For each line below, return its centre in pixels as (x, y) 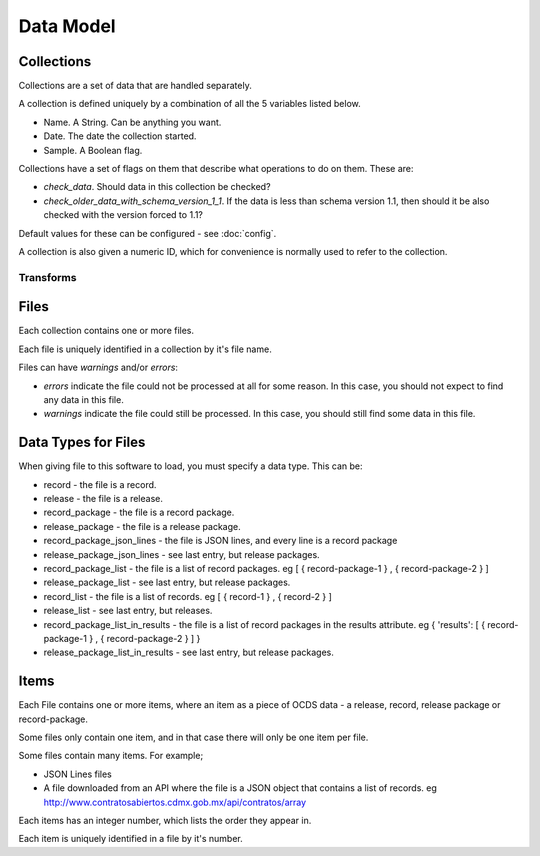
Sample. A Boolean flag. (93, 150)
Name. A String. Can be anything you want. (132, 122)
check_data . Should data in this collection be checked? (157, 187)
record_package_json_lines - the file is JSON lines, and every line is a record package (220, 541)
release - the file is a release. (103, 499)
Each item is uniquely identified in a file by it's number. (131, 839)
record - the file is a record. (100, 484)
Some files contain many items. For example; (111, 756)
